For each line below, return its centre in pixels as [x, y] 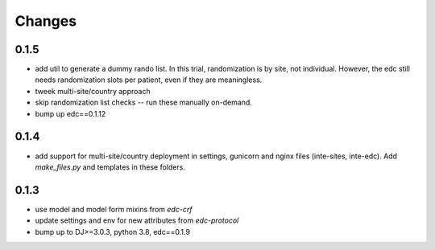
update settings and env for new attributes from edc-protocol [137, 220]
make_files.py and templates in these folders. [110, 167]
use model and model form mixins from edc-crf [114, 209]
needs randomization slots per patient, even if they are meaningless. [149, 80]
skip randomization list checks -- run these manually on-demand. [144, 102]
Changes [46, 21]
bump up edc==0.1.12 [70, 113]
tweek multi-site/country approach [93, 91]
